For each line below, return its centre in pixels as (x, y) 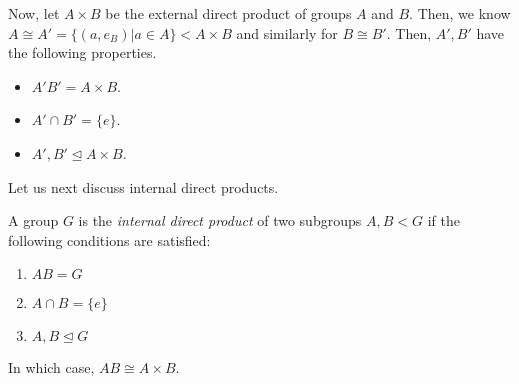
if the (443, 220)
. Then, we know (460, 13)
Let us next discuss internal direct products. (143, 186)
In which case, (51, 367)
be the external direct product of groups (228, 13)
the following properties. (82, 52)
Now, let (34, 13)
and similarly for (287, 32)
